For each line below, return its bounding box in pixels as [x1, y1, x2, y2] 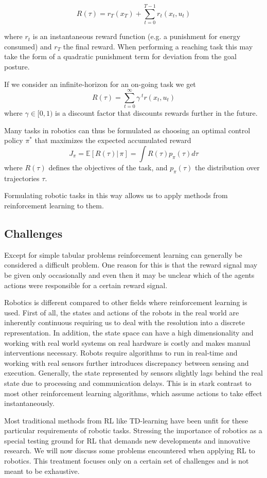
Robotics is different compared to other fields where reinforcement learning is [4, 297, 247, 308]
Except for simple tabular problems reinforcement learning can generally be [4, 249, 242, 260]
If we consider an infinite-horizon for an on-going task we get [4, 78, 196, 89]
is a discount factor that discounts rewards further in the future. [55, 108, 258, 118]
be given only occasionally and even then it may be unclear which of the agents [4, 269, 255, 280]
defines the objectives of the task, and [48, 162, 168, 172]
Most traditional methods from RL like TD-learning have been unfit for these [4, 415, 248, 426]
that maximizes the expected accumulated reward [34, 135, 191, 146]
